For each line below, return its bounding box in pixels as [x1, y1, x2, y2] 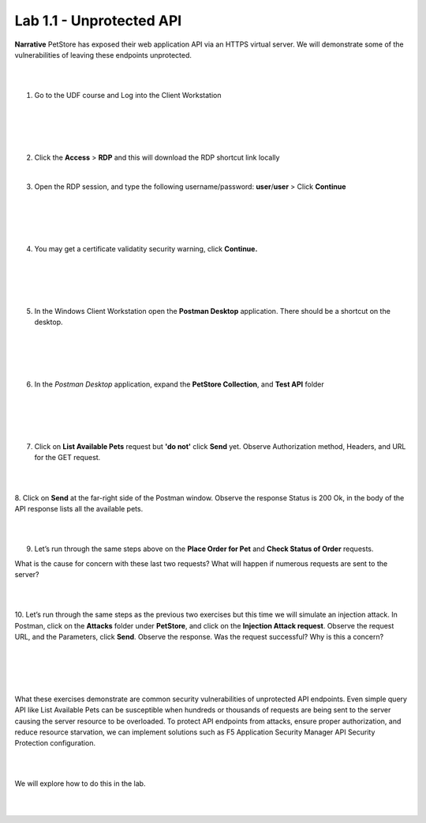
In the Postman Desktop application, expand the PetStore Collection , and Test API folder [34, 379, 325, 389]
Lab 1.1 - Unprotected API [14, 12, 182, 29]
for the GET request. [34, 453, 101, 462]
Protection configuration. [14, 738, 96, 748]
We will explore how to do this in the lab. [14, 779, 146, 788]
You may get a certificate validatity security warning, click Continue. [34, 244, 258, 253]
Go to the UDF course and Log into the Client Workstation [34, 91, 222, 100]
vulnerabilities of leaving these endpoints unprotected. [14, 50, 192, 59]
